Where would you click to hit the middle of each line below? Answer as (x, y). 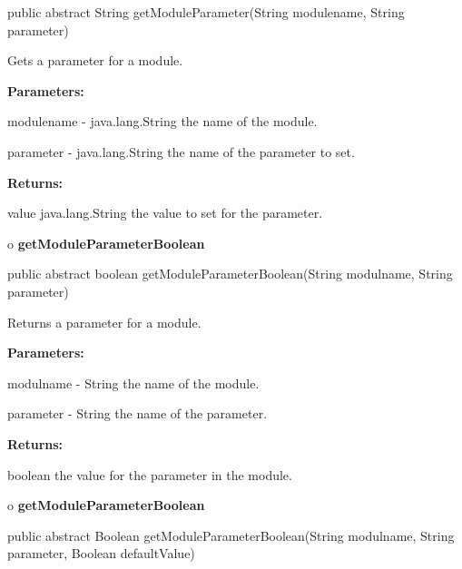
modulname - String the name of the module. (133, 383)
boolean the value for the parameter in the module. (150, 474)
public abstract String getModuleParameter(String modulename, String (206, 12)
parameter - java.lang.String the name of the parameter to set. (181, 151)
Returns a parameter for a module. (104, 322)
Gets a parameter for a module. (95, 60)
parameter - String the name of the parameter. (138, 413)
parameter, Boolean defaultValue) (101, 553)
